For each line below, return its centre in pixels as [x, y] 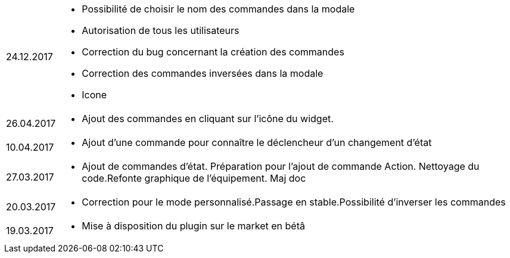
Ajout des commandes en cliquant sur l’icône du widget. [208, 119]
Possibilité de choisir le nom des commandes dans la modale [218, 9]
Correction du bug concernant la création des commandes [213, 52]
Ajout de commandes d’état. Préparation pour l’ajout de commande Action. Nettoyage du [281, 166]
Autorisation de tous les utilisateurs [161, 30]
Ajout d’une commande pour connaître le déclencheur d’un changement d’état [257, 142]
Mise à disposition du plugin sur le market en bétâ [193, 226]
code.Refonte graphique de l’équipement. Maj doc [194, 178]
